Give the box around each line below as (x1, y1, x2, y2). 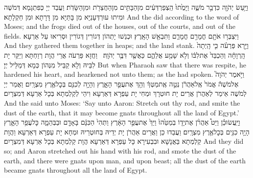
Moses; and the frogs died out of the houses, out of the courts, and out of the (4, 21, 236, 31)
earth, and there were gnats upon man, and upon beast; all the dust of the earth (4, 155, 246, 165)
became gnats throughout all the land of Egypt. (4, 165, 147, 175)
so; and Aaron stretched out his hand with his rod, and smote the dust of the (4, 145, 236, 156)
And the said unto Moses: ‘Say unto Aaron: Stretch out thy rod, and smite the (4, 97, 240, 108)
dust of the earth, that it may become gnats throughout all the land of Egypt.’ (4, 107, 239, 117)
